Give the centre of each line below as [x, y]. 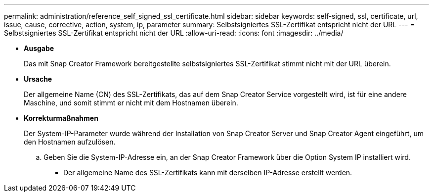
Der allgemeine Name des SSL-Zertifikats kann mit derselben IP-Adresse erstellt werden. [208, 172]
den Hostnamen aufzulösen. [70, 142]
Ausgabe [39, 48]
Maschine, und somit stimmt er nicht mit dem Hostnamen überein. [131, 103]
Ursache [38, 79]
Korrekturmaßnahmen [61, 118]
